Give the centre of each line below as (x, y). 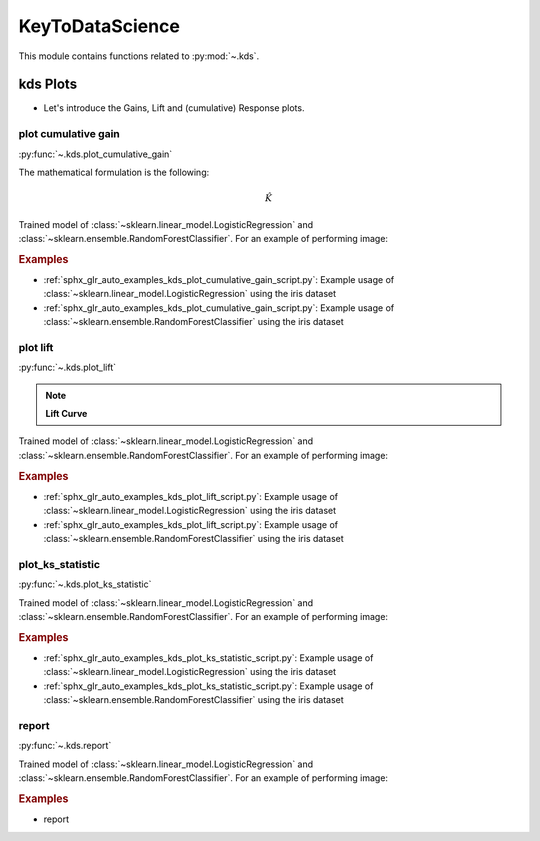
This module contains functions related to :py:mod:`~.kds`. (139, 56)
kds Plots (48, 84)
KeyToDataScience (99, 26)
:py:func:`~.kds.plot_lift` (67, 367)
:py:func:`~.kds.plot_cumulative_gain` (95, 154)
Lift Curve (66, 414)
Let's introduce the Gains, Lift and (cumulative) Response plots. (174, 108)
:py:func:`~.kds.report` (65, 746)
